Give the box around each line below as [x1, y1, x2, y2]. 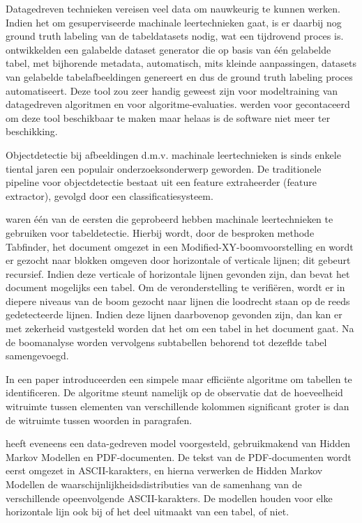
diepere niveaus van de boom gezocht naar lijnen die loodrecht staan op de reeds [6, 293, 350, 308]
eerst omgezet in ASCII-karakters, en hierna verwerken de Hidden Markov [6, 463, 323, 478]
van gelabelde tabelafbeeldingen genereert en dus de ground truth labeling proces [6, 69, 353, 84]
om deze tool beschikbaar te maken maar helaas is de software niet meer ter [6, 110, 331, 125]
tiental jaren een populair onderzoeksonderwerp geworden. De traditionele [6, 161, 322, 175]
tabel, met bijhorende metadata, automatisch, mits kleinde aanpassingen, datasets [6, 56, 356, 70]
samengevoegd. [6, 348, 69, 363]
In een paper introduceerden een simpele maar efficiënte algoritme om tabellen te [6, 371, 352, 386]
